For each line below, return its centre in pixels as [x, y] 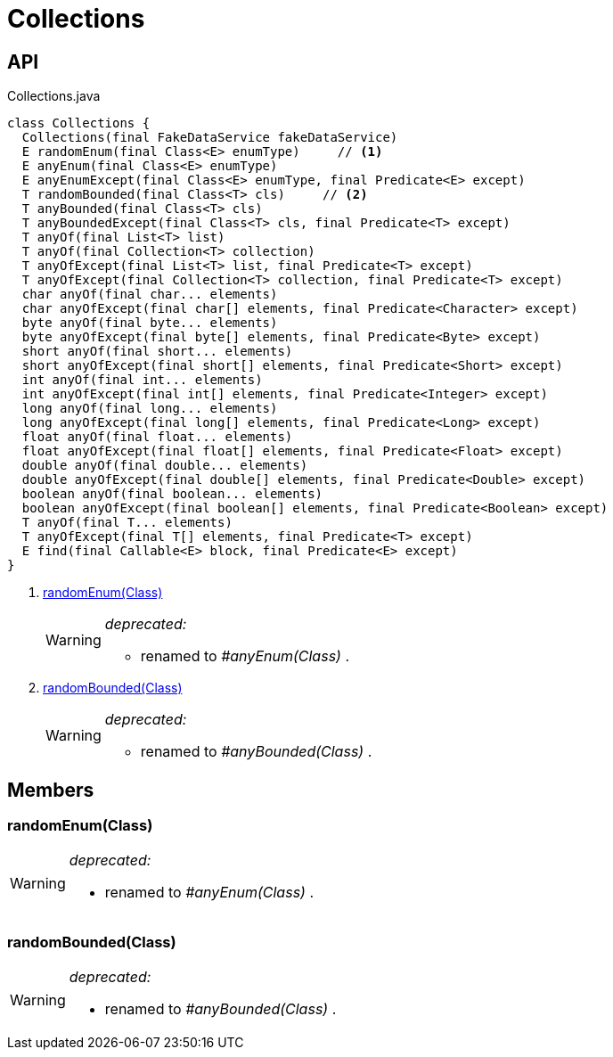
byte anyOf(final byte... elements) [150, 323]
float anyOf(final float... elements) [157, 437]
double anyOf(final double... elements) [165, 466]
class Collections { [79, 123]
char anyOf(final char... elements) [150, 295]
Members [51, 790]
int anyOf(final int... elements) [142, 380]
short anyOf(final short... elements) [157, 352]
